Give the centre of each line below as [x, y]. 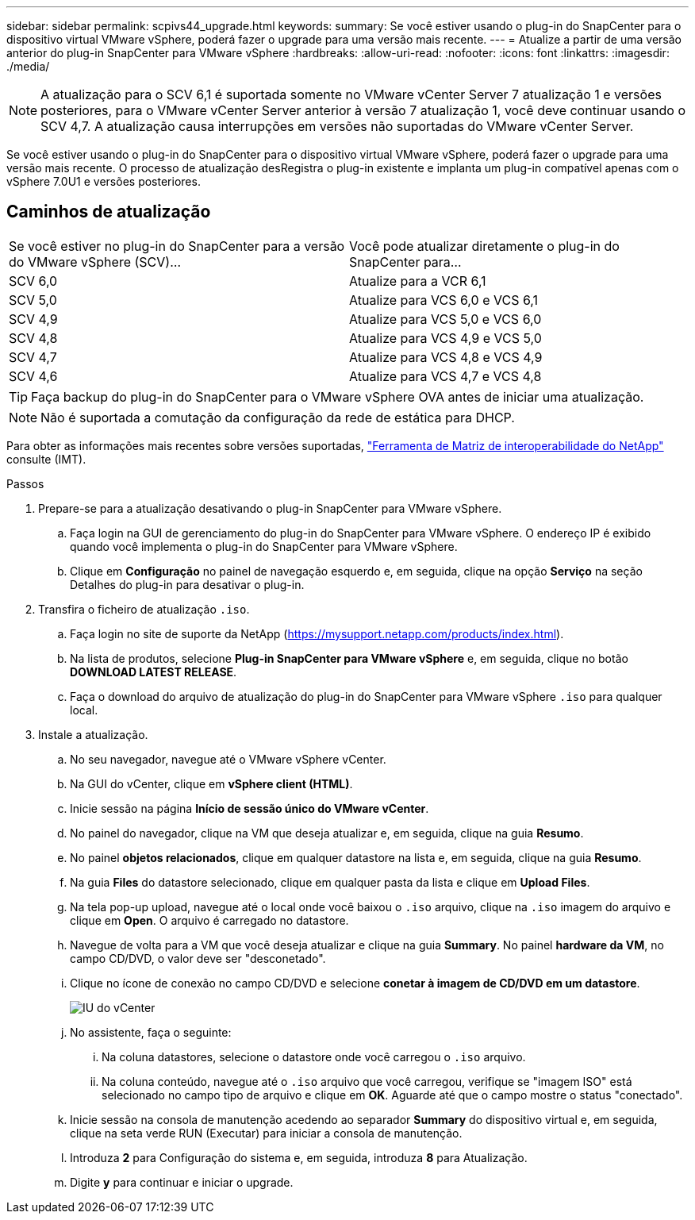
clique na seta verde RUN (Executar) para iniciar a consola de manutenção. [266, 1133]
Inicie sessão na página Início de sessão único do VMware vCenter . [250, 808]
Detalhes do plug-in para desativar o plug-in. [187, 584]
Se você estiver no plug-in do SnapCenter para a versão [177, 246]
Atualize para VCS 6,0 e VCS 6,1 [444, 300]
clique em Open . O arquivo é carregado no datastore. [209, 920]
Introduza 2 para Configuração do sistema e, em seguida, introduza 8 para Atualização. [299, 1157]
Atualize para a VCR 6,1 [418, 281]
